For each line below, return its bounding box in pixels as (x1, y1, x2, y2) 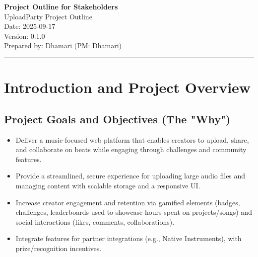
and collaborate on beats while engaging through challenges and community (15, 144, 247, 155)
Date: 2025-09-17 (4, 21, 56, 31)
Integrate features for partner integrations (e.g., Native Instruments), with (15, 233, 242, 244)
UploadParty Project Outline (4, 11, 92, 21)
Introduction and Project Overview (4, 77, 251, 97)
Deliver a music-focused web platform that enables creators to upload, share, (15, 134, 249, 145)
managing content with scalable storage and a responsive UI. (15, 180, 200, 190)
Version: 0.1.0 (4, 30, 45, 41)
